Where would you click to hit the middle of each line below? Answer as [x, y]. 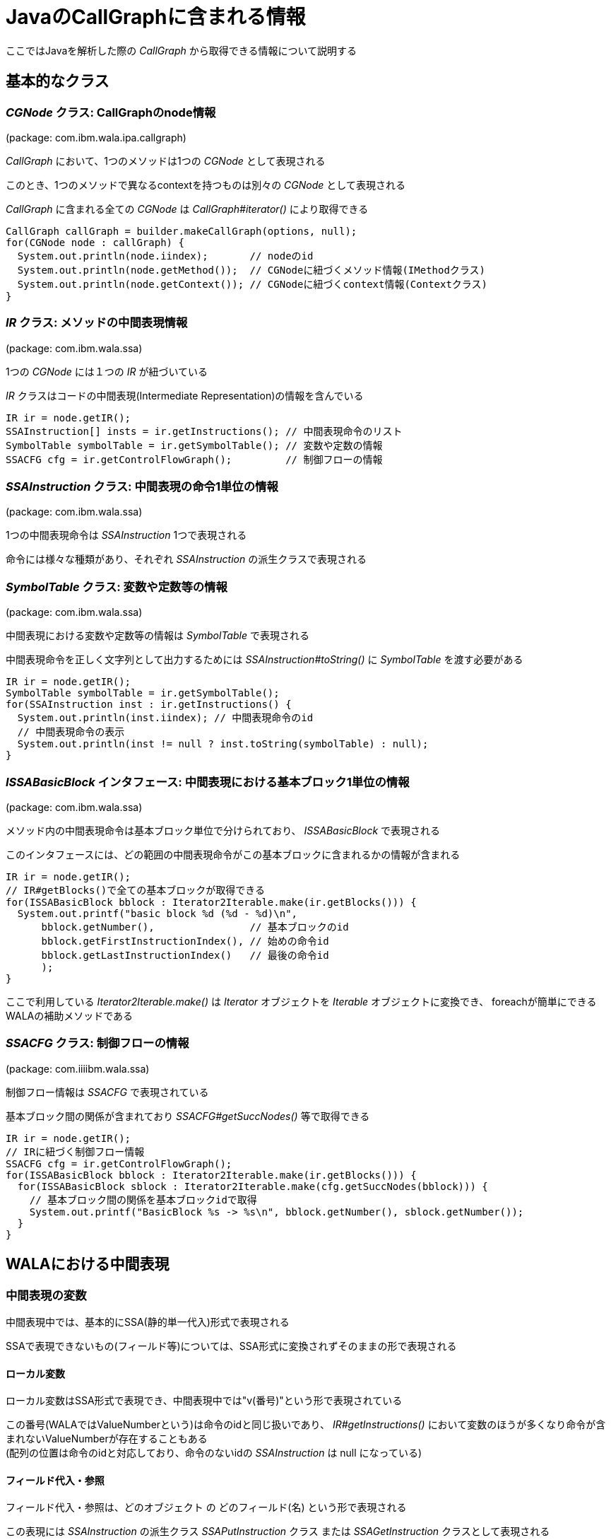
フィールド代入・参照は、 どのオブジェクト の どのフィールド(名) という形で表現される [206, 1507]
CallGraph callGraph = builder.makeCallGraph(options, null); [182, 231]
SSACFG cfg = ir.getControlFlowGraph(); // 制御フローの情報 [194, 459]
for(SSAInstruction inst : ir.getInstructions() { [149, 705]
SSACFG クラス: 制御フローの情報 [97, 1043]
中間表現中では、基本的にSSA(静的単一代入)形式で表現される [148, 1322]
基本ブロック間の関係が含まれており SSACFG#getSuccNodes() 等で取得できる [188, 1116]
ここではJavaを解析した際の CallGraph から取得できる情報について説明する [182, 50]
